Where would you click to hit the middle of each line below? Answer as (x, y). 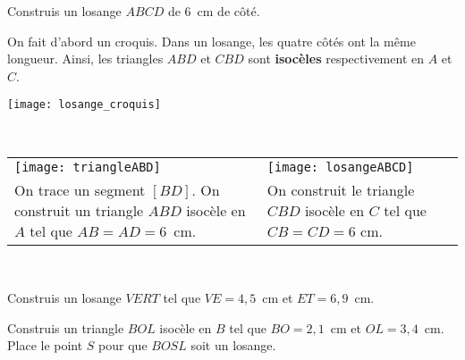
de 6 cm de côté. (214, 11)
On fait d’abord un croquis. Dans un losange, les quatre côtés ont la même (211, 41)
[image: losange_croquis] (84, 105)
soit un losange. (233, 345)
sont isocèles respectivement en (336, 59)
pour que (123, 345)
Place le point (45, 345)
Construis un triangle (66, 327)
